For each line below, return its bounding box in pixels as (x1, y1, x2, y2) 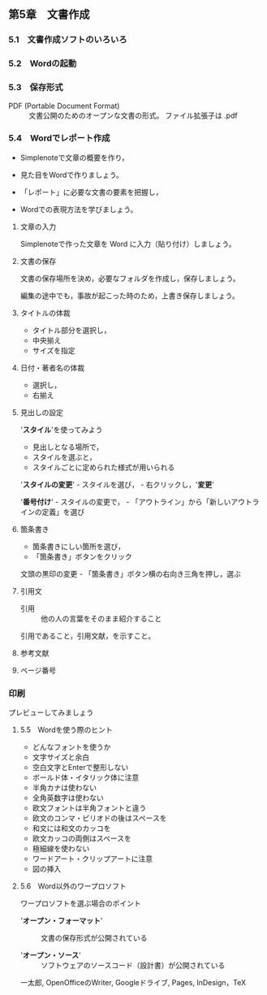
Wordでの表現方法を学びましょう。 (19, 204, 138, 214)
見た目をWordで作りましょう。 (19, 170, 124, 180)
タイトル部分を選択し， (32, 325, 111, 335)
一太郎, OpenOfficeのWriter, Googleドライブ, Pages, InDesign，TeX (19, 978, 247, 988)
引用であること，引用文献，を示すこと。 (19, 630, 156, 640)
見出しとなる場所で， (32, 442, 104, 452)
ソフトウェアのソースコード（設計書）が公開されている (40, 961, 226, 971)
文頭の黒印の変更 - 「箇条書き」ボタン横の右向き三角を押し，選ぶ (19, 569, 242, 578)
